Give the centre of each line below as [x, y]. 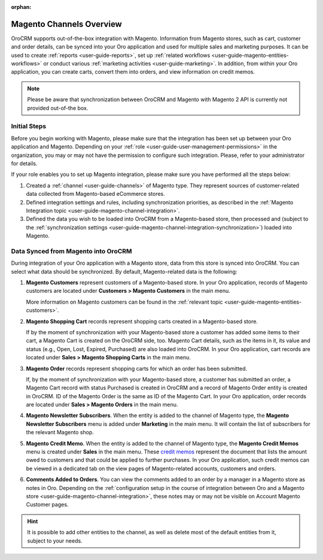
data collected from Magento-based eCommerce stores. [96, 194]
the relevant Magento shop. [60, 432]
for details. [24, 163]
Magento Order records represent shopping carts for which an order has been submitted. [137, 368]
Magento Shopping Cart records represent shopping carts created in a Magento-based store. [142, 321]
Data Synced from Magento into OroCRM [71, 251]
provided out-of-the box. [58, 108]
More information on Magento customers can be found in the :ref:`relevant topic [124, 302]
